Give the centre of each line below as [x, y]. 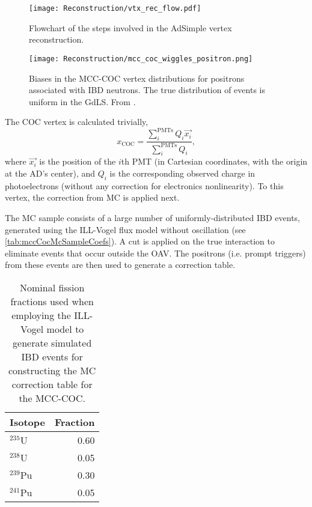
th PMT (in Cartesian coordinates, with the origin [214, 161]
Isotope [27, 422]
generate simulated [52, 342]
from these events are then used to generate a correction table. [120, 265]
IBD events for [52, 356]
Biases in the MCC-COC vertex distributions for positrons [137, 78]
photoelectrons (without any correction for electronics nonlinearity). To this [144, 185]
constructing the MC [52, 370]
